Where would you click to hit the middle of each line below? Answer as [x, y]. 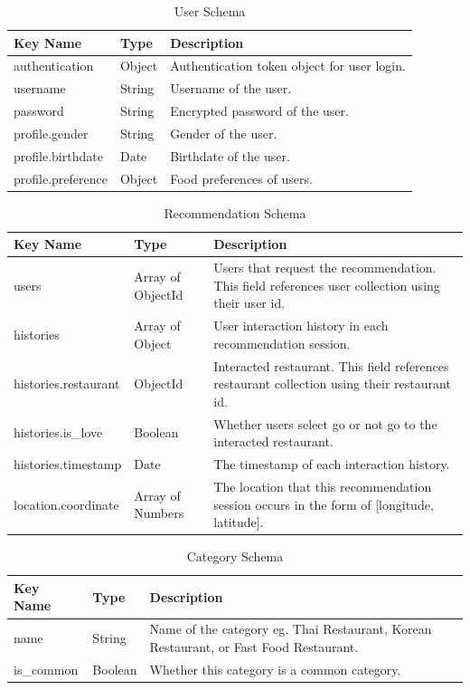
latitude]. [239, 522]
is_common [46, 669]
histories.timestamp [68, 464]
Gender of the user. [224, 133]
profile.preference [61, 178]
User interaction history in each [301, 326]
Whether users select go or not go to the [325, 423]
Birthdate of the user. [230, 155]
